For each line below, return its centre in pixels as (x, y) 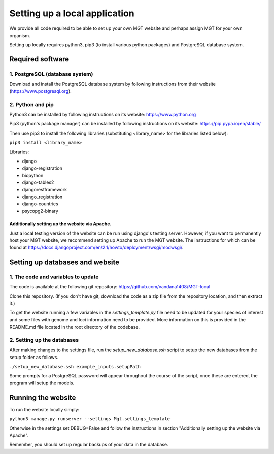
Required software (39, 59)
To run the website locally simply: (44, 409)
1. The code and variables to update (54, 277)
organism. (20, 35)
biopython (33, 175)
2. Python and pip (32, 104)
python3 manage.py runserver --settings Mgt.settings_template (90, 419)
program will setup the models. (42, 383)
